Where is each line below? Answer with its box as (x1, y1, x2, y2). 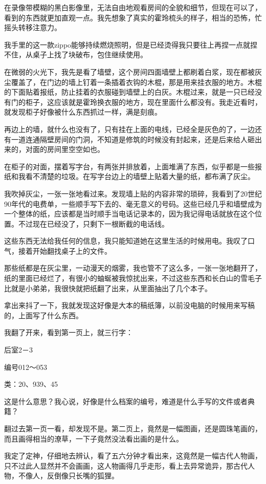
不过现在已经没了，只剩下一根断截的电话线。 (18, 218, 169, 229)
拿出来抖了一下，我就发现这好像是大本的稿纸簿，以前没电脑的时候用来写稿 (4, 300, 255, 311)
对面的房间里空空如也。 (25, 144, 104, 155)
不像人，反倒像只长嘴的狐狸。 (18, 470, 119, 481)
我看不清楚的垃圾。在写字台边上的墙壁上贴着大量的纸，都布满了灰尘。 (18, 171, 255, 182)
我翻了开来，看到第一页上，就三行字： (4, 327, 133, 338)
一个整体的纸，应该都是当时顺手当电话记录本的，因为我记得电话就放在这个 (4, 208, 255, 219)
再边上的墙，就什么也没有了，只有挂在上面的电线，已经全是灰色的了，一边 (4, 123, 255, 134)
